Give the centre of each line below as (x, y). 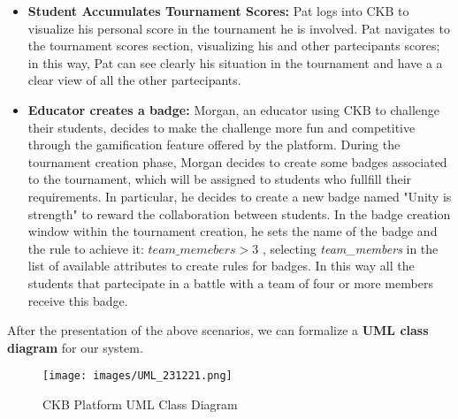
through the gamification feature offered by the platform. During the (214, 145)
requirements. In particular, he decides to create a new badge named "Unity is (240, 196)
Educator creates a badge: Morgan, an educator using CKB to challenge (234, 109)
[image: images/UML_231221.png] (137, 376)
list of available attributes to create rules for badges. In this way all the (221, 266)
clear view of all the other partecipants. (134, 80)
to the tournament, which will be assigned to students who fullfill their (220, 179)
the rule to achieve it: (86, 248)
